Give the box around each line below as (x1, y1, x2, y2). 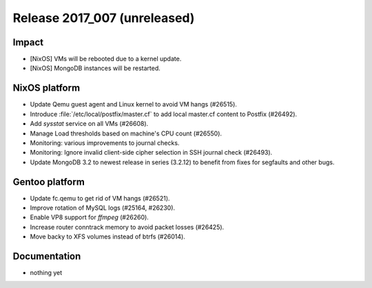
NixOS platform (12, 82, 81, 94)
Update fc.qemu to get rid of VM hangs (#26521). (30, 194, 170, 202)
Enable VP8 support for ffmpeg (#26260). (30, 213, 149, 221)
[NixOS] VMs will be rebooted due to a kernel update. (30, 55, 182, 63)
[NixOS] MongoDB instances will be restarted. (30, 64, 161, 72)
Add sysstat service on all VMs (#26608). (30, 120, 149, 128)
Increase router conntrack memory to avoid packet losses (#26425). (30, 223, 225, 231)
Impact (12, 36, 44, 48)
